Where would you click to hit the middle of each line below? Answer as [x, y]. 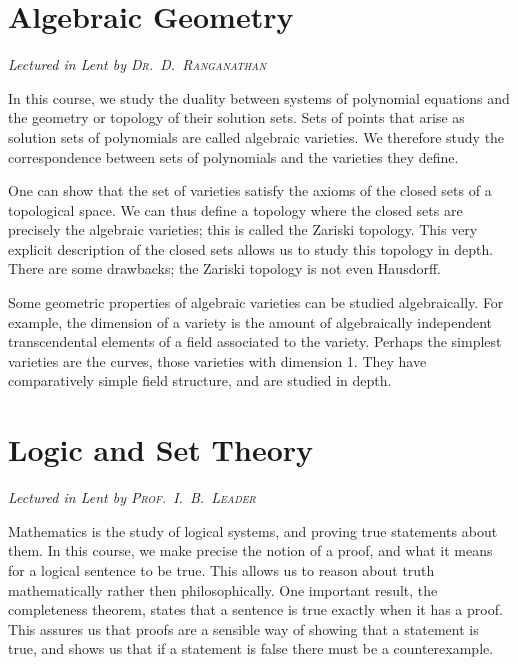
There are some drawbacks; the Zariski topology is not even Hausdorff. [224, 268]
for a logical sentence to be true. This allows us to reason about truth [221, 569]
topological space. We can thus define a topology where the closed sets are [235, 209]
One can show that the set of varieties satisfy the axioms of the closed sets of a [250, 190]
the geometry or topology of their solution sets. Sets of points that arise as [236, 117]
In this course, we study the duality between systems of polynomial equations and [259, 97]
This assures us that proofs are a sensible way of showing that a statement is [243, 628]
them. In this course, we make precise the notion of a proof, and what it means [250, 550]
